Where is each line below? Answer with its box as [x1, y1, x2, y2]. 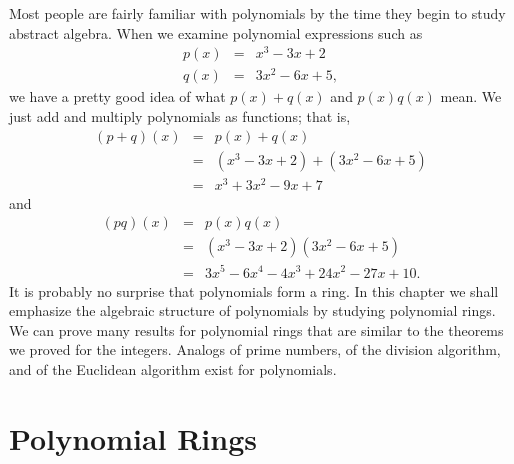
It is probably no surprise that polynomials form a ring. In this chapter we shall [9, 280, 499, 301]
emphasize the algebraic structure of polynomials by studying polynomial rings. [9, 300, 496, 321]
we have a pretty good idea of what [9, 86, 226, 107]
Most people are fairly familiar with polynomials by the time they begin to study [9, 3, 506, 23]
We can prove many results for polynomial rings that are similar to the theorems [9, 319, 504, 340]
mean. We [440, 86, 502, 107]
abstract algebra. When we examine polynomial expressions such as [9, 22, 423, 43]
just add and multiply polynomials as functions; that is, [9, 106, 351, 126]
